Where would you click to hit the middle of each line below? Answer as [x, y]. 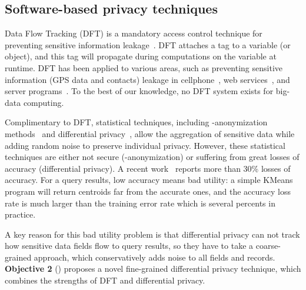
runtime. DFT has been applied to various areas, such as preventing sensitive [144, 67]
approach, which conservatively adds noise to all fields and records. [154, 257]
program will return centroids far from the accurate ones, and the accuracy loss [148, 191]
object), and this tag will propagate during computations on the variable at [141, 56]
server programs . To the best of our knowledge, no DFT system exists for [139, 91]
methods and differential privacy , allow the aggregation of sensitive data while [150, 133]
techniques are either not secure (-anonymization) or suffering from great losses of [152, 157]
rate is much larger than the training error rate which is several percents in [140, 203]
